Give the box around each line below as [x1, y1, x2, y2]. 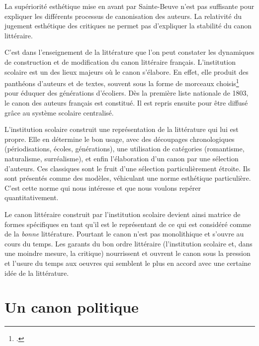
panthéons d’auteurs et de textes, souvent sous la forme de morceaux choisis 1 [4, 77, 239, 88]
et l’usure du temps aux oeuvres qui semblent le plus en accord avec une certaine [4, 257, 251, 268]
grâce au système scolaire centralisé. [4, 107, 114, 117]
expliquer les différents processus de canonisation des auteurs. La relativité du [4, 10, 242, 21]
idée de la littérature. [4, 267, 69, 278]
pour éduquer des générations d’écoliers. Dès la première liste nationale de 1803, [4, 88, 249, 98]
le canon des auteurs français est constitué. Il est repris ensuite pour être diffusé [4, 98, 248, 108]
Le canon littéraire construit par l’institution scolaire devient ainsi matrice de [4, 209, 241, 219]
